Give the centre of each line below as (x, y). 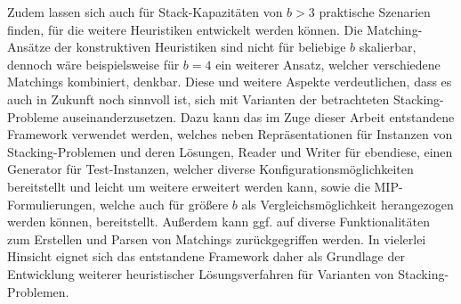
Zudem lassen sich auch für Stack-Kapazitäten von (145, 12)
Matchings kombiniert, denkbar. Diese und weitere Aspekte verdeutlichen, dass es (230, 82)
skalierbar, (388, 47)
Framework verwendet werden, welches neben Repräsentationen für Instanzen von (230, 134)
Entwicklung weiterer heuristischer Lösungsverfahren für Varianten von (201, 273)
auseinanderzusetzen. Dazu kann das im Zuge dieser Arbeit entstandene (259, 116)
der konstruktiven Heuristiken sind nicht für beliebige (200, 47)
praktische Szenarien (375, 12)
